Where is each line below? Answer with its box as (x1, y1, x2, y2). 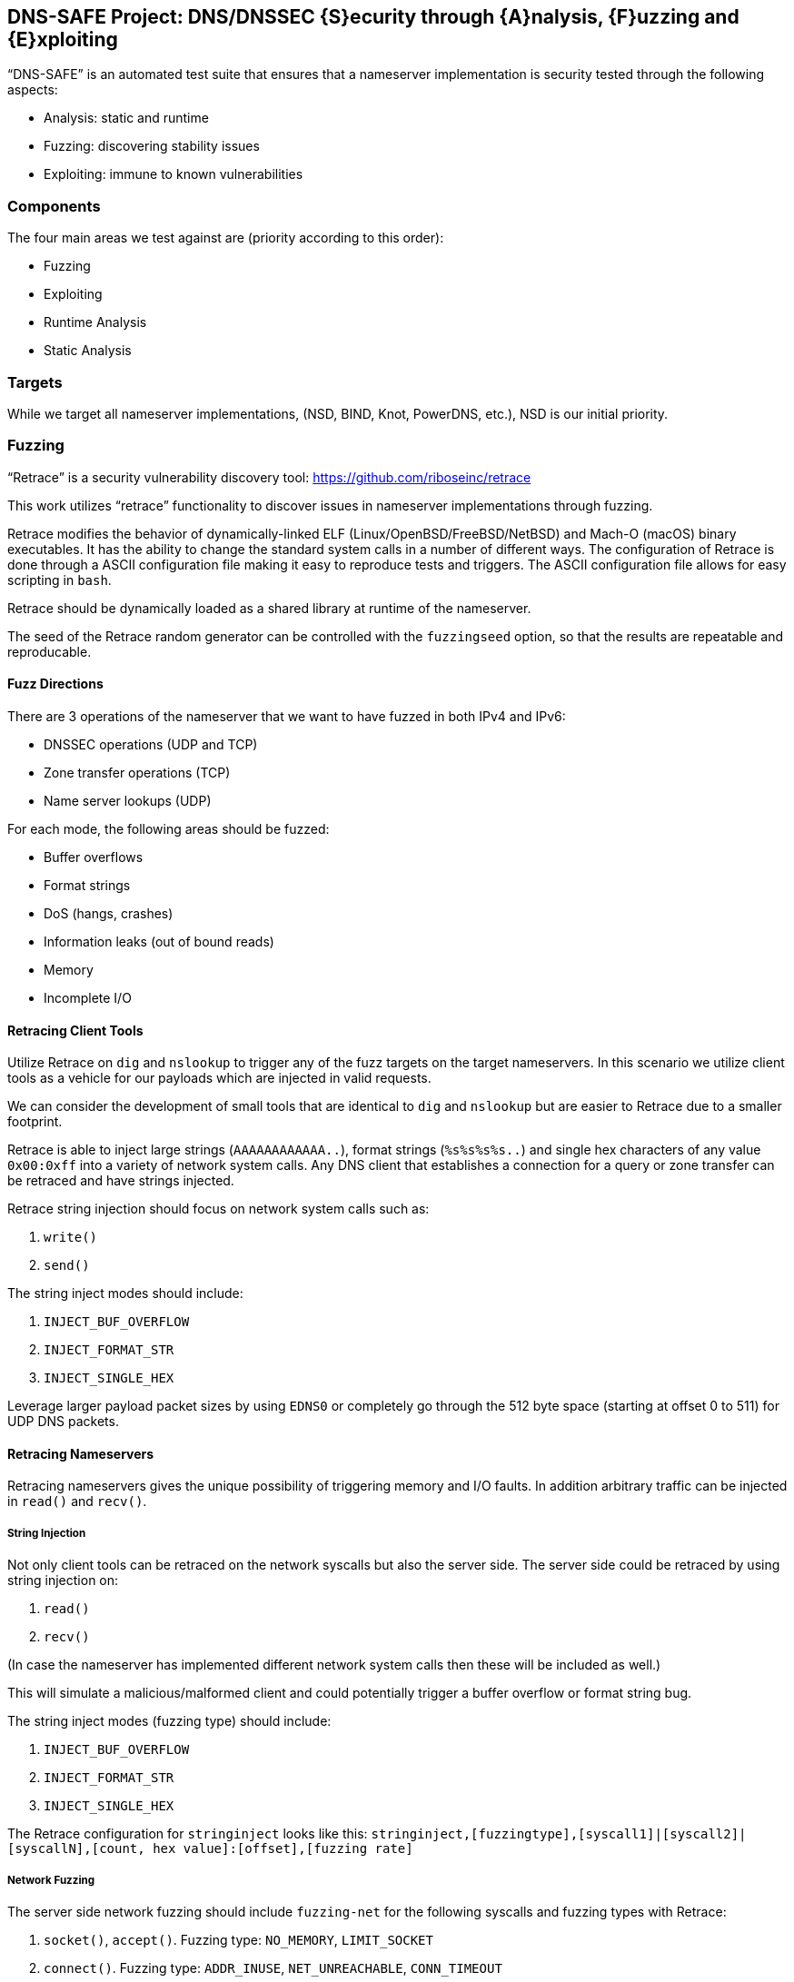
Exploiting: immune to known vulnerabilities (44, 166, 303, 183)
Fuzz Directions (7, 676, 104, 692)
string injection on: (7, 1572, 119, 1589)
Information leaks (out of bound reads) (44, 933, 274, 949)
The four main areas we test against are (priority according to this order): (7, 230, 444, 246)
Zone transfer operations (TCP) (44, 764, 231, 780)
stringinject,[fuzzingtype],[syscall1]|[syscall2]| (371, 1827, 747, 1842)
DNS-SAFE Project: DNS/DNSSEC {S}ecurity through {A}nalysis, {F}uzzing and (7, 5, 739, 28)
